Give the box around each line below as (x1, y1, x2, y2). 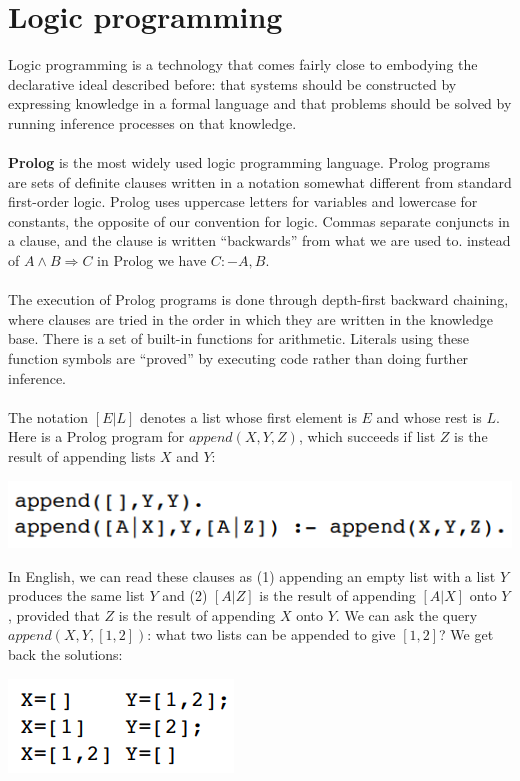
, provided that (8, 604, 100, 625)
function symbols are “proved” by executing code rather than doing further (8, 348, 469, 369)
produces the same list (8, 585, 145, 606)
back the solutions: (8, 644, 123, 665)
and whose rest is (376, 406, 482, 427)
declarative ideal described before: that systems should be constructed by (8, 73, 457, 94)
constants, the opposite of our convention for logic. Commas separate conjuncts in (8, 210, 510, 231)
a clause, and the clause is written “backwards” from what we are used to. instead (8, 230, 511, 251)
